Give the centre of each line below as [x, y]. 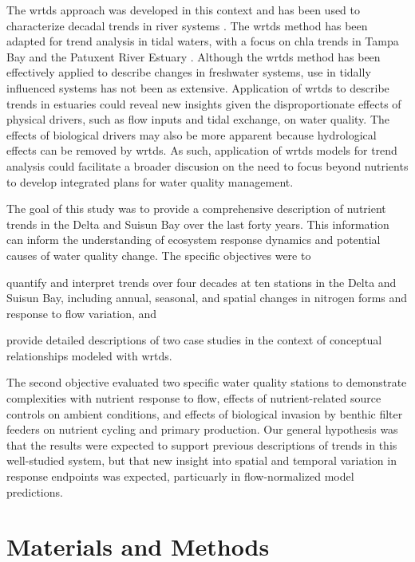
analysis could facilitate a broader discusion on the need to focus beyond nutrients [207, 165]
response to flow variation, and [82, 313]
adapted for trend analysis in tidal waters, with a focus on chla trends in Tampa [203, 41]
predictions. [35, 491]
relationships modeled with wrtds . [89, 355]
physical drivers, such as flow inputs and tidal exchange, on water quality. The [198, 119]
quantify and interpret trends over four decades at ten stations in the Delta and [202, 282]
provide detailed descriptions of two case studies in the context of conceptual [194, 340]
